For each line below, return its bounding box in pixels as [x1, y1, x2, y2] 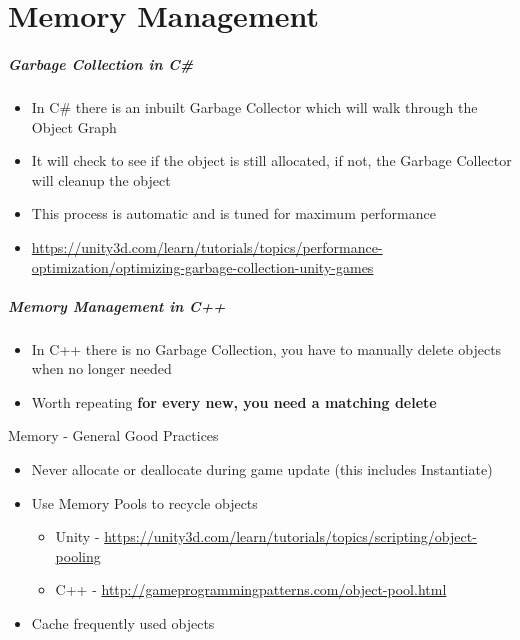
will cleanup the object [31, 169, 171, 190]
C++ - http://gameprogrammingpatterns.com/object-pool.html [55, 579, 447, 600]
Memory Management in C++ [8, 295, 226, 316]
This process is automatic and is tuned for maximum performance [31, 203, 436, 224]
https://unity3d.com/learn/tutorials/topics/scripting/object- [104, 526, 477, 547]
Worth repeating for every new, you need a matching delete [31, 391, 437, 412]
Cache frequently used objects [31, 613, 215, 633]
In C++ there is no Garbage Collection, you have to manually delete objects [31, 338, 502, 359]
